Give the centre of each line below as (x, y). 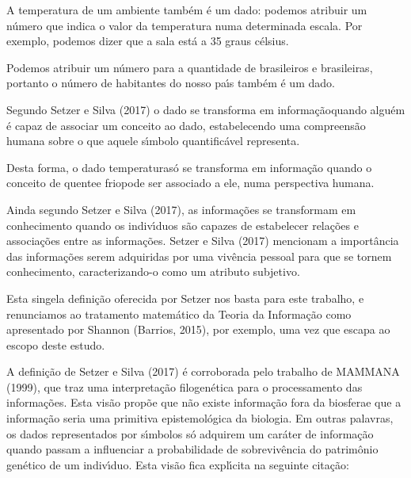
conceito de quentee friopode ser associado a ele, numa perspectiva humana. (190, 183)
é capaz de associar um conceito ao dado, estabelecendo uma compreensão (186, 125)
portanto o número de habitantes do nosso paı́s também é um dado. (171, 83)
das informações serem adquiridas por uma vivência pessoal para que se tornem (199, 256)
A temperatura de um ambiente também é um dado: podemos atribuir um (187, 10)
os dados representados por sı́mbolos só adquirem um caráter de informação (190, 433)
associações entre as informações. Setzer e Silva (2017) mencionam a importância (203, 241)
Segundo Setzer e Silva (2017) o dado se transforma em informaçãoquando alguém (206, 109)
